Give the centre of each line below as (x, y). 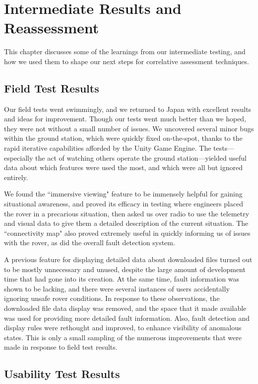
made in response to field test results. (61, 347)
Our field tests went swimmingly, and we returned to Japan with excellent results (128, 109)
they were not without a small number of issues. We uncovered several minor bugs (129, 128)
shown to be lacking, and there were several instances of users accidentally (117, 288)
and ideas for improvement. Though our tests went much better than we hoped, (125, 119)
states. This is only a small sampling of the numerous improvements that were (123, 337)
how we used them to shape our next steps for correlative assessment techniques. (127, 61)
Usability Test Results (62, 374)
